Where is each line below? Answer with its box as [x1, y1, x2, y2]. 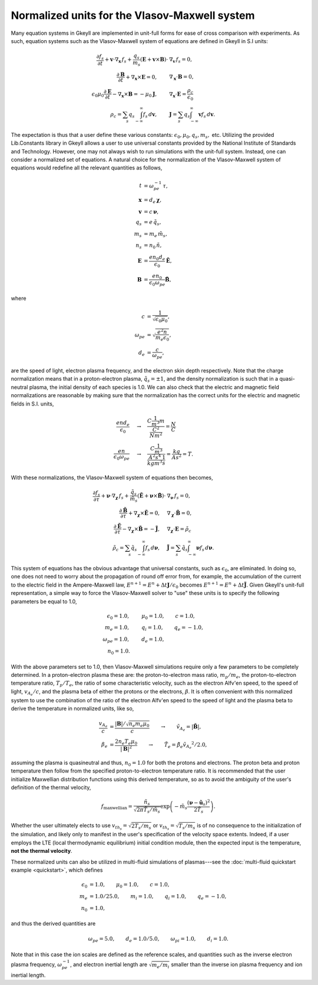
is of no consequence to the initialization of [197, 822, 302, 829]
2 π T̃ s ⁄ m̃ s [136, 806, 160, 814]
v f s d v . [198, 111, 216, 119]
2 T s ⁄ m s [131, 822, 151, 830]
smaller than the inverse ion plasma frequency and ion [171, 961, 303, 968]
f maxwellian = [101, 803, 132, 811]
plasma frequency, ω [11, 961, 62, 968]
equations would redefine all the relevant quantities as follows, [11, 164, 163, 171]
